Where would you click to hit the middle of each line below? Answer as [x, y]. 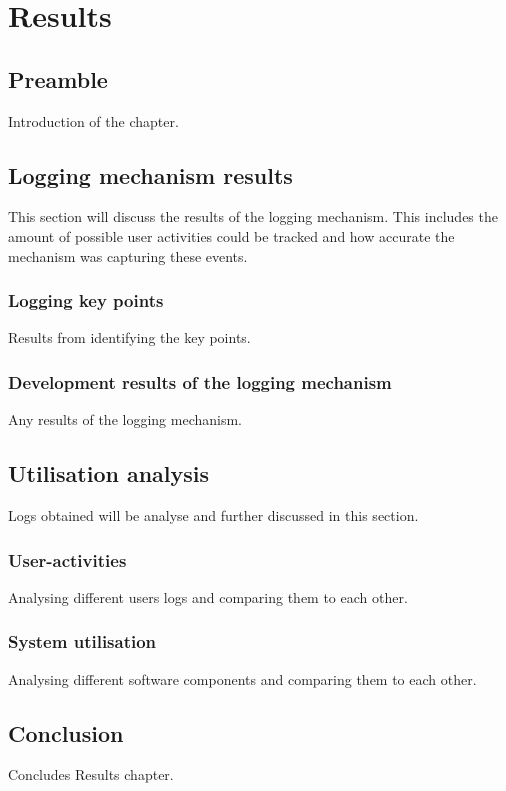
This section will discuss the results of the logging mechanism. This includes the [253, 216]
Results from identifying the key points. [129, 337]
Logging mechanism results [150, 174]
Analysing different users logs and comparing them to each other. [208, 596]
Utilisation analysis [109, 473]
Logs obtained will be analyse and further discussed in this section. [213, 514]
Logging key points [86, 300]
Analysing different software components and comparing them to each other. [242, 678]
